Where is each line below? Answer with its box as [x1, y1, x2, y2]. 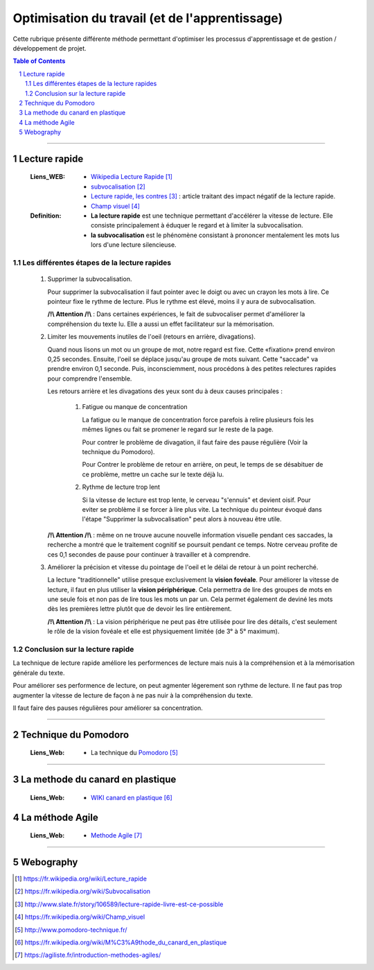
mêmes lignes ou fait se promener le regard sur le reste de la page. [82, 425, 274, 433]
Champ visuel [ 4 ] [91, 202, 140, 210]
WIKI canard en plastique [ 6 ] [91, 793, 172, 802]
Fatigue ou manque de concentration [82, 403, 188, 411]
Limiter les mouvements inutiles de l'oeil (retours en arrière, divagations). [47, 333, 256, 341]
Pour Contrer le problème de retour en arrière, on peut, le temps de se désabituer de [82, 460, 323, 469]
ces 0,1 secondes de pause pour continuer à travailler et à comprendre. [47, 550, 251, 558]
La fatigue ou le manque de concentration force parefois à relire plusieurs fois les [82, 415, 314, 424]
